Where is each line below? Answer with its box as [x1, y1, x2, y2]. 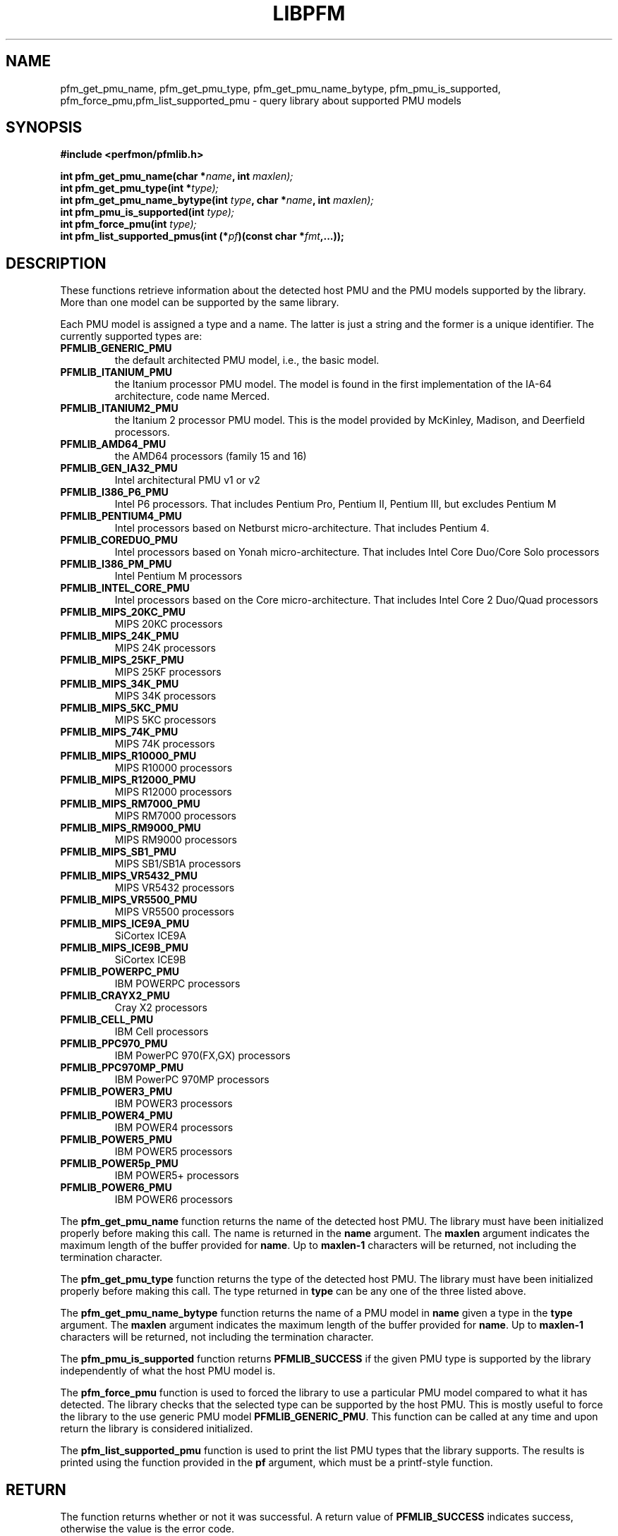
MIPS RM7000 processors [114, 810, 236, 822]
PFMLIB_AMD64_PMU [60, 438, 166, 451]
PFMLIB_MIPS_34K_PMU [60, 678, 179, 690]
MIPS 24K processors [114, 642, 216, 654]
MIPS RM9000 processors [114, 834, 237, 846]
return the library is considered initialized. [60, 1422, 253, 1435]
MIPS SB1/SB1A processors [114, 858, 241, 870]
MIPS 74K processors [114, 738, 215, 750]
